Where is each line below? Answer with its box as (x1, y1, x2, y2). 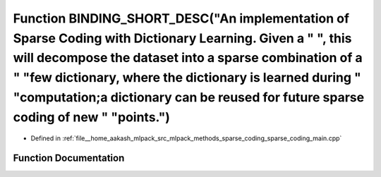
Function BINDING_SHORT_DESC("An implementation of (13, 11, 349, 26)
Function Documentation (13, 152, 125, 164)
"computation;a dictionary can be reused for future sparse (13, 89, 365, 105)
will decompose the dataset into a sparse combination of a (13, 50, 363, 66)
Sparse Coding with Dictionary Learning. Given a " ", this (13, 30, 352, 46)
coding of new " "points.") (13, 109, 171, 125)
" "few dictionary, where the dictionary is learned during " (13, 70, 361, 86)
